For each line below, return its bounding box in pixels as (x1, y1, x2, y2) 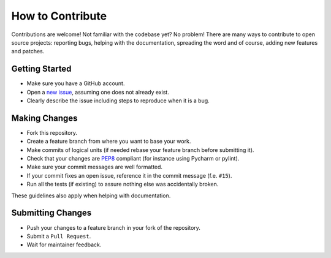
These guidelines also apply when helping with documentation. (11, 192, 171, 199)
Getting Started (11, 64, 72, 74)
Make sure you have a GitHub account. (26, 80, 125, 87)
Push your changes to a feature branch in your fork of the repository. (26, 224, 200, 231)
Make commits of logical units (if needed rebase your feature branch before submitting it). (26, 146, 254, 153)
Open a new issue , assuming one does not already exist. (26, 88, 170, 96)
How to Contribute (11, 9, 107, 23)
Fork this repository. (26, 129, 78, 136)
